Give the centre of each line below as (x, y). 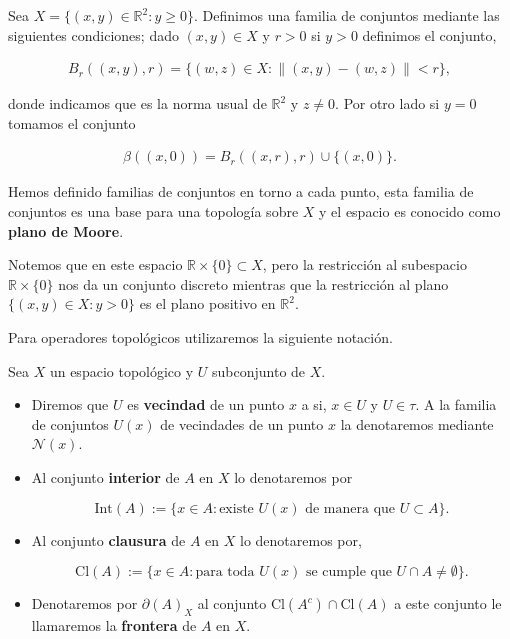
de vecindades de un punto (242, 423)
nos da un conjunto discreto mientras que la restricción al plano (253, 283)
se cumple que (348, 572)
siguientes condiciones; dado (93, 34)
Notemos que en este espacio (95, 264)
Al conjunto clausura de (108, 539)
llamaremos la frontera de (114, 624)
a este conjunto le (448, 603)
